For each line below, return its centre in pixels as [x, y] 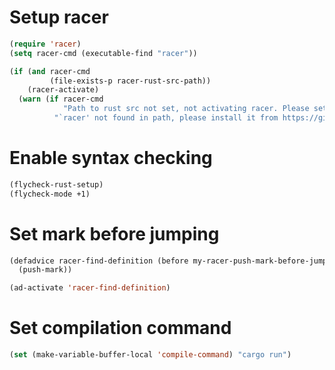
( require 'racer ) [45, 44]
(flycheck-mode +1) [50, 194]
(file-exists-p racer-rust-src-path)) [130, 81]
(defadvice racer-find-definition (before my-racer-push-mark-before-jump [168, 261]
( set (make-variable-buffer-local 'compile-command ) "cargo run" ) [150, 355]
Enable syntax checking [111, 158]
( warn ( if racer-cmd [61, 99]
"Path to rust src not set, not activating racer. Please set [195, 109]
